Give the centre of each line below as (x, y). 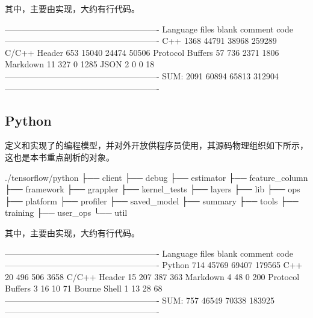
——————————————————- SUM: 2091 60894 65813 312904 (142, 75)
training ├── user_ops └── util (66, 213)
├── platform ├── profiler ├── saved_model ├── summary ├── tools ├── (152, 200)
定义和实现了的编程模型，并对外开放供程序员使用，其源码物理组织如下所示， (156, 145)
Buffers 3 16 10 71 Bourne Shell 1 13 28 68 (84, 288)
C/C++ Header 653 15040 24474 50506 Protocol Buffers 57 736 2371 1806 (142, 52)
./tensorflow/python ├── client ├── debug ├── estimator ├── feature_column (156, 177)
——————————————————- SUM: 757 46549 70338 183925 (140, 300)
